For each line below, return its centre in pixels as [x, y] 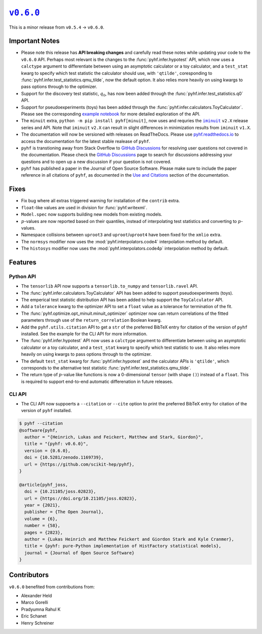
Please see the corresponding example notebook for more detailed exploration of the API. [111, 114]
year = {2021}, [42, 505]
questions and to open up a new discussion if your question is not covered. [96, 162]
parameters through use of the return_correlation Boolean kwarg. [91, 320]
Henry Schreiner [38, 623]
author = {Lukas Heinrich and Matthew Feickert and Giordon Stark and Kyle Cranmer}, [129, 539]
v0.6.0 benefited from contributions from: [52, 587]
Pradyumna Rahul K [41, 609]
